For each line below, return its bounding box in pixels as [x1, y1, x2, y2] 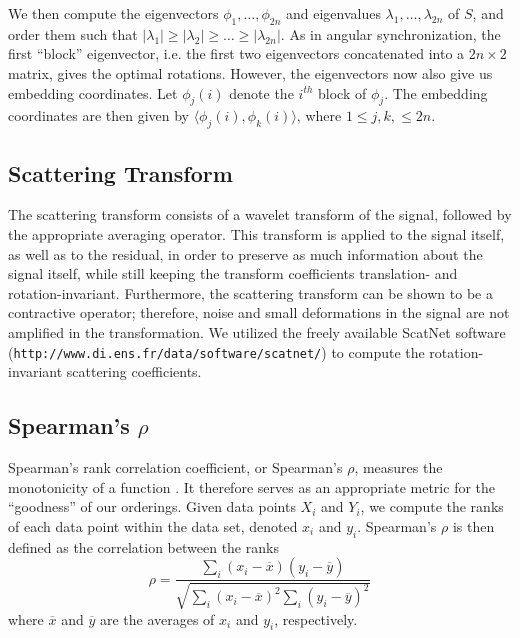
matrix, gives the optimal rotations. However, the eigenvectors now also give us [8, 62, 493, 83]
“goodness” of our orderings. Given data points [8, 496, 296, 517]
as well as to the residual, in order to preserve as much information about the [8, 243, 483, 264]
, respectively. [274, 608, 358, 629]
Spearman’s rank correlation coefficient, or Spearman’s [8, 456, 343, 477]
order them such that [8, 23, 138, 44]
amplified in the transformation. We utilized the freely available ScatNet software [8, 321, 506, 342]
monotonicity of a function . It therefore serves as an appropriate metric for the [8, 476, 496, 497]
